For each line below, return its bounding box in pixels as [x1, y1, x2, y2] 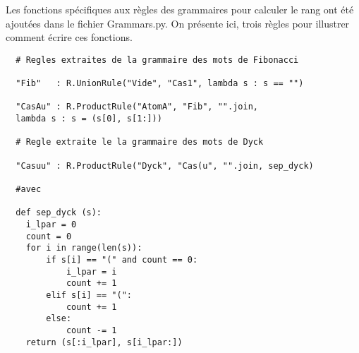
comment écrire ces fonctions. [6, 30, 133, 44]
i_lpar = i [66, 266, 117, 277]
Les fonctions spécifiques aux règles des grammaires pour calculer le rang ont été [6, 2, 354, 16]
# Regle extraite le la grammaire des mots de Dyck [16, 137, 264, 148]
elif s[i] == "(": [46, 289, 132, 300]
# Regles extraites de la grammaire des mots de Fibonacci [16, 54, 299, 65]
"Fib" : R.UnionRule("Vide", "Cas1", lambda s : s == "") [16, 78, 304, 89]
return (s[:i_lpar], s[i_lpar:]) [25, 337, 183, 347]
